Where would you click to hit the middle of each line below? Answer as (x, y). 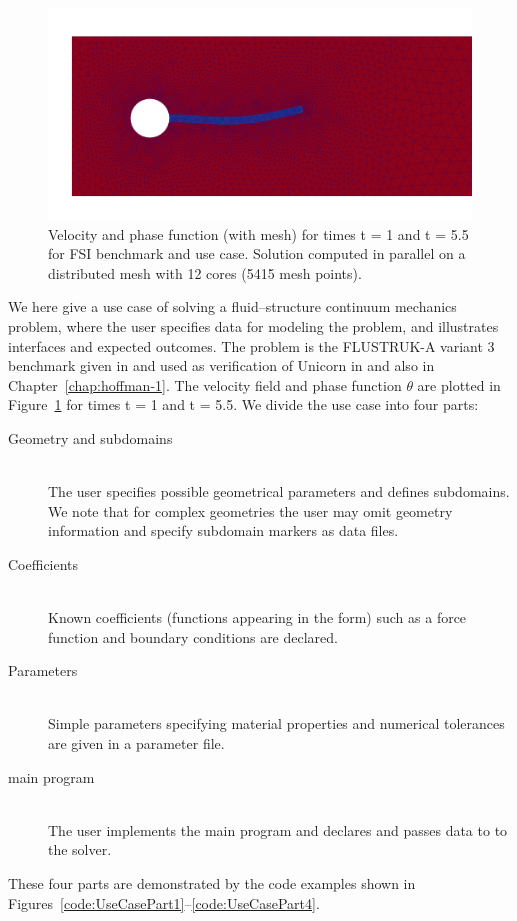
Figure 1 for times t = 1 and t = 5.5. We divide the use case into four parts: (243, 404)
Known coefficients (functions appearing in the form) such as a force (257, 617)
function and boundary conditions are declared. (193, 636)
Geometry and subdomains (90, 437)
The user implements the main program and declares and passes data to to (278, 829)
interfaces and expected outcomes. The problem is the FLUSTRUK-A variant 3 (251, 345)
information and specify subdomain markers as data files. (223, 530)
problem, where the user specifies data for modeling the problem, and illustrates (253, 325)
